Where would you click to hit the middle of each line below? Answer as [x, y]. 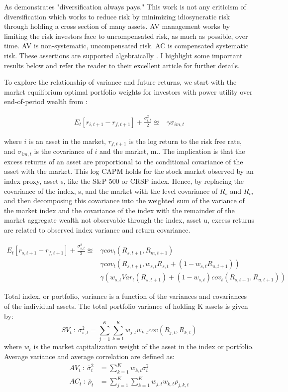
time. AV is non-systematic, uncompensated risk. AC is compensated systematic [126, 46]
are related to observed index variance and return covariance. [97, 229]
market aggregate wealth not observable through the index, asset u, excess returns [129, 220]
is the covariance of [63, 151]
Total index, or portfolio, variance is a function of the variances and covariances [126, 296]
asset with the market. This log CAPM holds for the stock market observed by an [129, 171]
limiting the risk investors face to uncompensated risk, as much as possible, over [126, 36]
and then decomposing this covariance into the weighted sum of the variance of [124, 200]
